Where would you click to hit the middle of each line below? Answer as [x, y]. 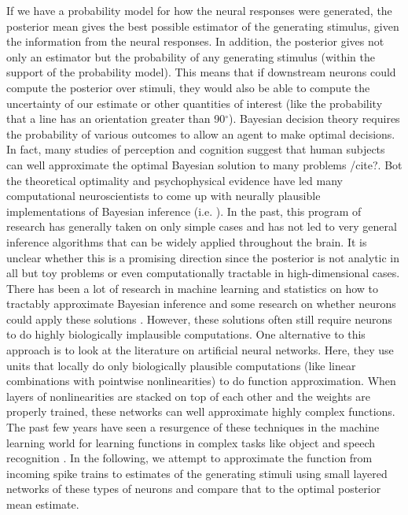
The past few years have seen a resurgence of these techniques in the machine [193, 427]
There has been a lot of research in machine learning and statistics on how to [193, 288]
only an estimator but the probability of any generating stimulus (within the [191, 56]
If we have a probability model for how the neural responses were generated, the [199, 10]
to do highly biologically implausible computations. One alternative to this [186, 334]
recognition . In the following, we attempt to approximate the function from [189, 458]
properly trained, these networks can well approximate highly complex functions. [201, 411]
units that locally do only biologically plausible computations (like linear [181, 365]
